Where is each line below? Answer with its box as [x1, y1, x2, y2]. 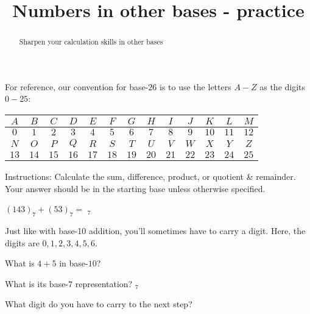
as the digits [259, 80, 306, 93]
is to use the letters [160, 80, 231, 93]
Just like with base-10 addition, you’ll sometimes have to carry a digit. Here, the [5, 224, 306, 237]
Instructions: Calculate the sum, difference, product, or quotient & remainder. [5, 170, 296, 183]
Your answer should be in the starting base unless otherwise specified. [5, 182, 266, 194]
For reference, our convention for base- [5, 80, 149, 93]
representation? [75, 277, 133, 290]
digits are [5, 236, 40, 249]
